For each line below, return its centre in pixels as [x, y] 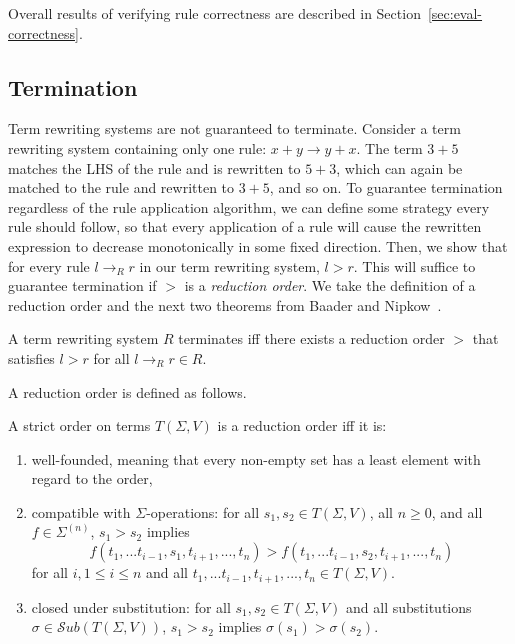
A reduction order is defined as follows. [127, 391]
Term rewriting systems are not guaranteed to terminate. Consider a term [234, 128]
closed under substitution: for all [131, 606]
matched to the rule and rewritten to [121, 187]
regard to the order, [92, 478]
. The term [389, 147]
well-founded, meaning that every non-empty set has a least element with [256, 458]
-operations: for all [203, 511]
